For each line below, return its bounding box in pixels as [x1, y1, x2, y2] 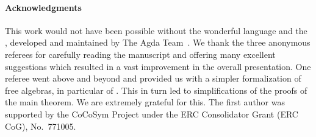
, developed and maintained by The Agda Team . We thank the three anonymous [5, 36, 311, 49]
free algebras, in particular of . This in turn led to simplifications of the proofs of [5, 83, 307, 96]
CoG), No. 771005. [5, 119, 76, 132]
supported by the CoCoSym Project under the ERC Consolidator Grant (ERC [5, 107, 298, 120]
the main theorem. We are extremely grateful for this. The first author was [5, 96, 285, 108]
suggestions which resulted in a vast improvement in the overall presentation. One [5, 60, 311, 72]
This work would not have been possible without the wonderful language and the [5, 24, 307, 37]
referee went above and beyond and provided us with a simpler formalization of [5, 72, 301, 85]
